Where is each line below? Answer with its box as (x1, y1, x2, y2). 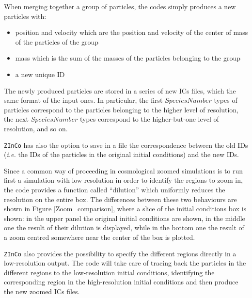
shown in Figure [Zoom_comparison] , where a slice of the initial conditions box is (4, 204, 247, 214)
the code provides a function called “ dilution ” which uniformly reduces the (4, 184, 225, 194)
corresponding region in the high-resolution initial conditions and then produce (4, 277, 238, 287)
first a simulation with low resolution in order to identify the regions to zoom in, (4, 175, 243, 185)
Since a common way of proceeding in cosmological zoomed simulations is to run (4, 165, 243, 175)
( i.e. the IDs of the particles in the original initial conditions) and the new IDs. (4, 149, 239, 159)
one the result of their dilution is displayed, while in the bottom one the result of (4, 222, 244, 233)
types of (214, 95, 237, 105)
